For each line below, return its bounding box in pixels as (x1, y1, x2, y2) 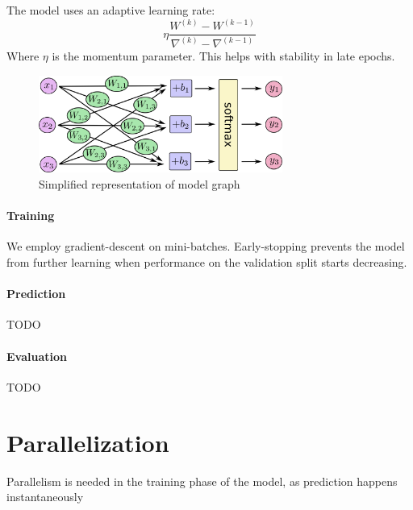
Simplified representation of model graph (39, 176, 240, 193)
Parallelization (6, 425, 169, 458)
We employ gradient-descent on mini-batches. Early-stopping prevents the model (6, 238, 405, 255)
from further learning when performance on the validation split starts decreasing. (6, 254, 407, 271)
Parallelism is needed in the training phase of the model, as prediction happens (6, 472, 398, 489)
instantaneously (6, 488, 84, 505)
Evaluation (6, 347, 67, 364)
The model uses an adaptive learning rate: (6, 2, 215, 18)
